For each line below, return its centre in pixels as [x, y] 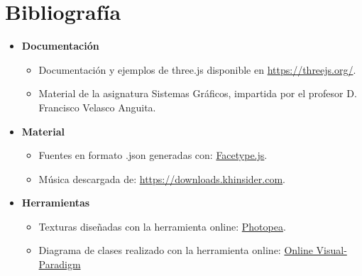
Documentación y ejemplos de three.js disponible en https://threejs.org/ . [197, 69]
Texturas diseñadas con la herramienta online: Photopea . [162, 226]
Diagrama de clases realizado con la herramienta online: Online [176, 250]
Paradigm [60, 264]
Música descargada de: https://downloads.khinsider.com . [162, 178]
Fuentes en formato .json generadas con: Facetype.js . [153, 155]
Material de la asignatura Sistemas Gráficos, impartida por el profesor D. [198, 93]
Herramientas [56, 203]
